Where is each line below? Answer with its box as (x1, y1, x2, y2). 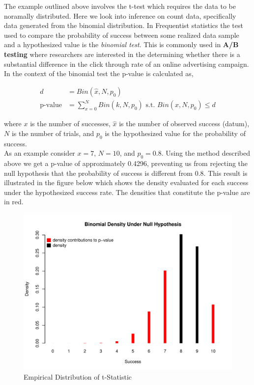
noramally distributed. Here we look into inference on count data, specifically (4, 10, 236, 21)
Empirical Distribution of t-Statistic (24, 371, 132, 382)
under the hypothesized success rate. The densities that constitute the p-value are (4, 187, 250, 197)
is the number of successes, (30, 118, 111, 129)
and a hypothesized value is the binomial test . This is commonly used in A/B (4, 39, 239, 50)
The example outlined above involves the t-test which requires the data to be (4, 1, 236, 11)
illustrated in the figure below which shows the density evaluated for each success (4, 177, 249, 188)
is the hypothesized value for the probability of (105, 128, 246, 138)
